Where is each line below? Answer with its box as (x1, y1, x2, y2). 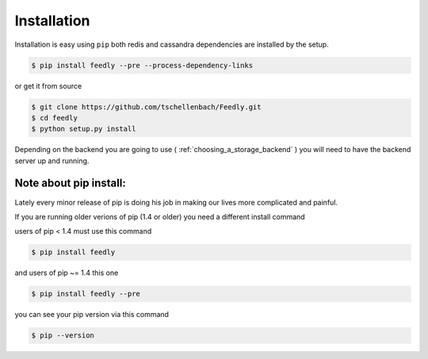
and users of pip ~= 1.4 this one (14, 268, 119, 277)
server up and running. (14, 155, 90, 166)
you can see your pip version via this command (14, 310, 170, 319)
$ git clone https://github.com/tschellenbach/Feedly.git (31, 102, 262, 111)
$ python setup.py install (31, 124, 136, 134)
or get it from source (14, 81, 82, 90)
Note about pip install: (14, 177, 126, 190)
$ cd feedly (31, 113, 78, 122)
